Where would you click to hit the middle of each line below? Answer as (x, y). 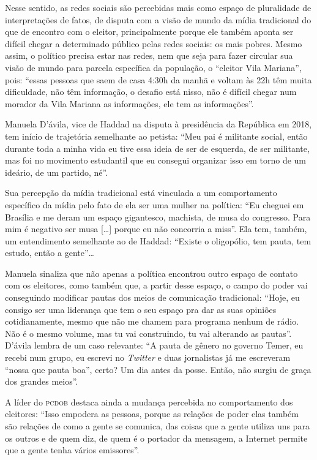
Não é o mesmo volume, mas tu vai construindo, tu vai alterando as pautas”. (148, 333)
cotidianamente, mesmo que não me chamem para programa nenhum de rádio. (152, 321)
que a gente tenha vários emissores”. (72, 450)
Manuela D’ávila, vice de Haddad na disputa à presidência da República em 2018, (158, 124)
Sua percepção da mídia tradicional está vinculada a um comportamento (141, 193)
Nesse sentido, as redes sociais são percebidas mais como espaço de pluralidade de (158, 7)
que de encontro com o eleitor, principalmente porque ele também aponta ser (149, 32)
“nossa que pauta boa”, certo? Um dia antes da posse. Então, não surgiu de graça (158, 369)
